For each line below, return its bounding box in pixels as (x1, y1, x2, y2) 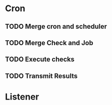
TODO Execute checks (5, 55, 75, 64)
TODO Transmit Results (5, 71, 78, 80)
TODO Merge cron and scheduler (5, 22, 107, 31)
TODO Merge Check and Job (5, 38, 93, 47)
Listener (5, 91, 39, 102)
